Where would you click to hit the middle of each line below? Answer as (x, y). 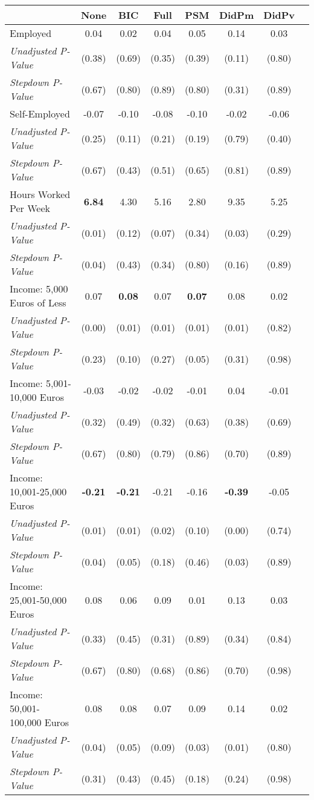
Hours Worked (40, 194)
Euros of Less (38, 302)
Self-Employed (40, 114)
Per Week (30, 208)
